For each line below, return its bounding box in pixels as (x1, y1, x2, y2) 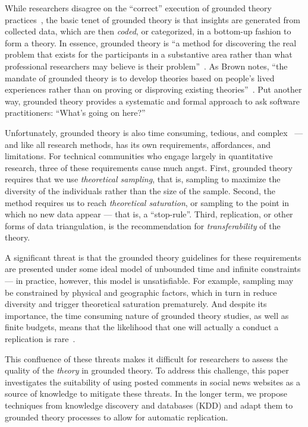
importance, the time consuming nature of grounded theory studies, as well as (5, 309, 289, 321)
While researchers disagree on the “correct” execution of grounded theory (5, 2, 272, 14)
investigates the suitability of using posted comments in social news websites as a (5, 375, 300, 388)
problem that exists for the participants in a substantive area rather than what (5, 48, 293, 61)
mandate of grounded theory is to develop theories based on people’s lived (5, 71, 275, 84)
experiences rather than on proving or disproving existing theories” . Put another (5, 83, 302, 96)
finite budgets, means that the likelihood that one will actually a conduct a (5, 321, 279, 333)
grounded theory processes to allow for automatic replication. (5, 410, 228, 423)
